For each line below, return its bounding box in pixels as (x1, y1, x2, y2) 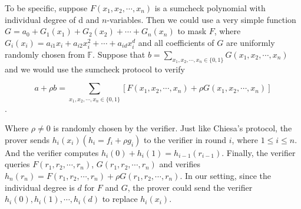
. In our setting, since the (180, 170, 272, 182)
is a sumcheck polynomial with (154, 2, 266, 14)
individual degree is (5, 181, 75, 193)
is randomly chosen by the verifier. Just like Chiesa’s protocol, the (53, 122, 292, 134)
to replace (102, 193, 138, 205)
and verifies (159, 158, 200, 170)
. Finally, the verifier (221, 146, 296, 158)
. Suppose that (92, 48, 145, 60)
